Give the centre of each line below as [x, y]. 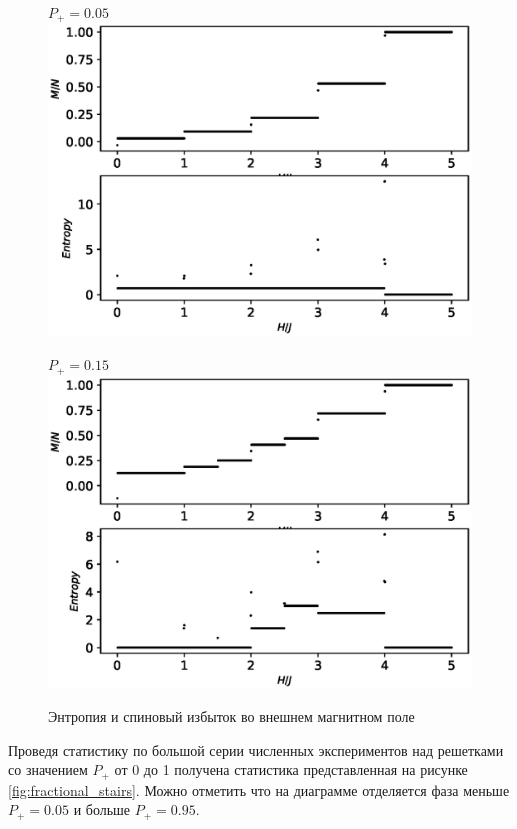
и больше [102, 809]
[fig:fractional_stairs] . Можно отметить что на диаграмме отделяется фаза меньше [259, 789]
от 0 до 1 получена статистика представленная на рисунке [291, 769]
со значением [48, 769]
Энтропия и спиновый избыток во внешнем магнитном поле [231, 716]
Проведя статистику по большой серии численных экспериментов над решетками [256, 749]
